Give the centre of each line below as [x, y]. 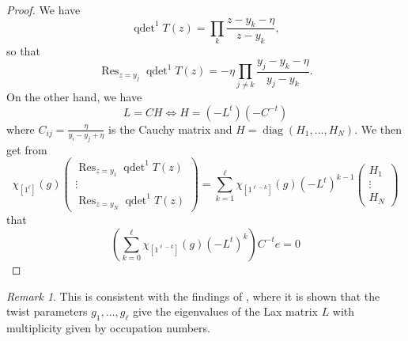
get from [27, 149]
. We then [378, 129]
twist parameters [47, 311]
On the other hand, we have [74, 97]
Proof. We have [43, 9]
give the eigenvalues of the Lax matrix [225, 311]
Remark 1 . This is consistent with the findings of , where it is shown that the [193, 296]
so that [23, 51]
